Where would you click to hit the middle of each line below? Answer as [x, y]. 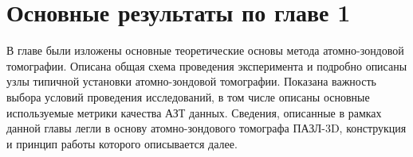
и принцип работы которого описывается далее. [122, 143]
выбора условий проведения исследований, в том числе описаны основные [188, 96]
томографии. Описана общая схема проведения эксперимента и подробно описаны [207, 65]
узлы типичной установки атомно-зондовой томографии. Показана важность [191, 81]
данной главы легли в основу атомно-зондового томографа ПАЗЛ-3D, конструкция [206, 128]
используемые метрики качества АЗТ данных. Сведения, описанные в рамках [194, 112]
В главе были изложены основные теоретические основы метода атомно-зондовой [205, 50]
